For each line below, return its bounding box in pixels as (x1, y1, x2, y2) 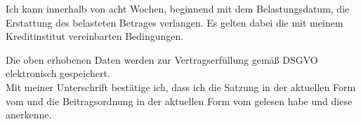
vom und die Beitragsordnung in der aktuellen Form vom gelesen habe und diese (6, 93, 353, 108)
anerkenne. (6, 107, 52, 122)
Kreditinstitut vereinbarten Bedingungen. (6, 29, 184, 43)
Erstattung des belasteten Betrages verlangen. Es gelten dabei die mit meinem (6, 15, 343, 29)
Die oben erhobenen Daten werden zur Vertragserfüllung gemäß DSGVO (6, 52, 318, 67)
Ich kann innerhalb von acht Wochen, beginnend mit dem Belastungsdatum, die (6, 1, 350, 15)
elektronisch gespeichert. (6, 66, 110, 81)
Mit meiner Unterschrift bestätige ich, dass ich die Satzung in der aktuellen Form (6, 79, 356, 94)
